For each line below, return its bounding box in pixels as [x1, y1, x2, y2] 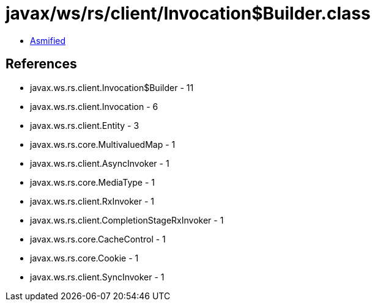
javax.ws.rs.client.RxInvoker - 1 [30, 195, 155, 206]
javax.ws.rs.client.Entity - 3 [30, 120, 139, 131]
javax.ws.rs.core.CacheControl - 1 [30, 233, 166, 244]
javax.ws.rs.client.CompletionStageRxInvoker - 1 [30, 214, 224, 225]
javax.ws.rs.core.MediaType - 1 [30, 177, 155, 188]
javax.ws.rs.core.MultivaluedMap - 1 [30, 139, 176, 150]
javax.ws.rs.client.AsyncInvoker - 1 [30, 158, 169, 169]
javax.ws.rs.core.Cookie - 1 [30, 252, 139, 263]
